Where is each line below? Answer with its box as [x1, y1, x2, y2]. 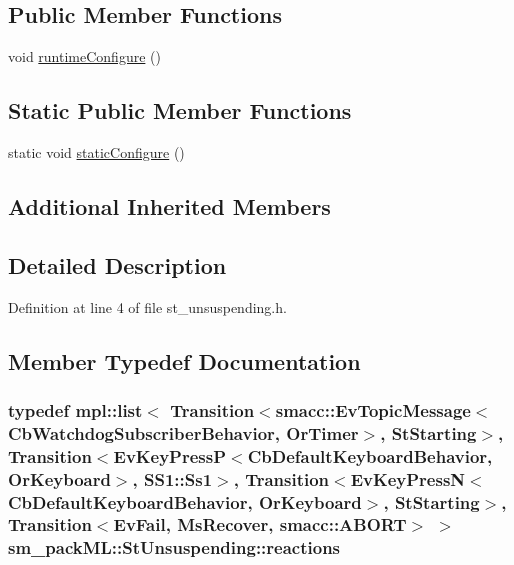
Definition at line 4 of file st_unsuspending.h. [8, 296, 287, 317]
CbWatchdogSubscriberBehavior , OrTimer [8, 420, 359, 445]
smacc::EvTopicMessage [275, 397, 471, 422]
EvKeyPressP [113, 443, 227, 468]
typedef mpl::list [8, 397, 143, 422]
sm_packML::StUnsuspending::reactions [8, 535, 341, 560]
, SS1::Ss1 [132, 466, 213, 491]
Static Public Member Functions [8, 95, 352, 126]
